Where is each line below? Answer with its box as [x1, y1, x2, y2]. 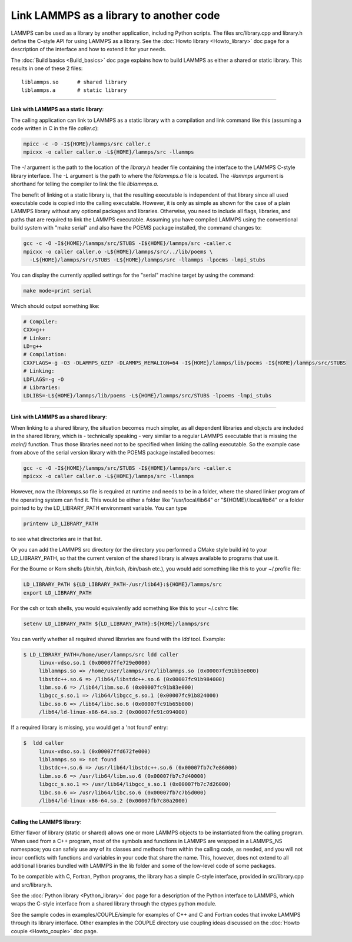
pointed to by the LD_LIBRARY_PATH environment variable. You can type [11, 505, 187, 512]
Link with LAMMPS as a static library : [11, 106, 104, 113]
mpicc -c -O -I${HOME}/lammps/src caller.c [23, 141, 151, 147]
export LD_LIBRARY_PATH [23, 589, 92, 596]
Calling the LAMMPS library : [11, 818, 82, 825]
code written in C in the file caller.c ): [11, 125, 99, 132]
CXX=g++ [23, 327, 45, 333]
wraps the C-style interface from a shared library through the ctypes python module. [11, 900, 217, 907]
